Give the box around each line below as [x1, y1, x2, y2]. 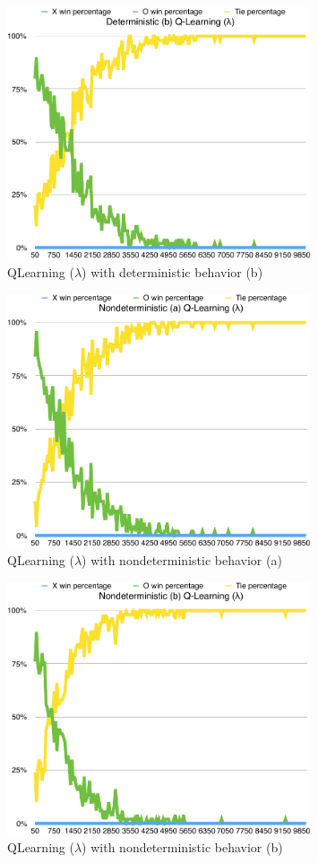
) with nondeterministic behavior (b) [82, 838, 283, 857]
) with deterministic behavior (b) [82, 262, 263, 281]
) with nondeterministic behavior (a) [82, 550, 282, 569]
